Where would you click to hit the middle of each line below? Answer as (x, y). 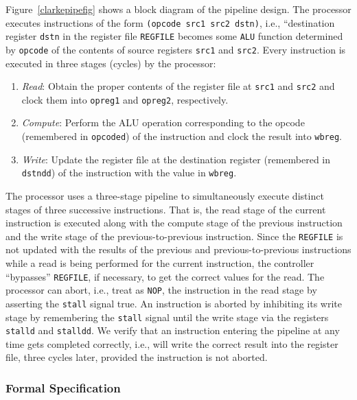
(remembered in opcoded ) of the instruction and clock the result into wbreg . (182, 136)
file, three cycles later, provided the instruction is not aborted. (137, 357)
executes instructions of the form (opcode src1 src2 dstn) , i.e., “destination (170, 22)
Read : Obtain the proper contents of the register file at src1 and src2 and (178, 86)
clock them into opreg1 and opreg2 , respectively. (125, 99)
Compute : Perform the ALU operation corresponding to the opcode (163, 122)
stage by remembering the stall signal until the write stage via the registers (167, 317)
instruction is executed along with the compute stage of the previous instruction (174, 223)
